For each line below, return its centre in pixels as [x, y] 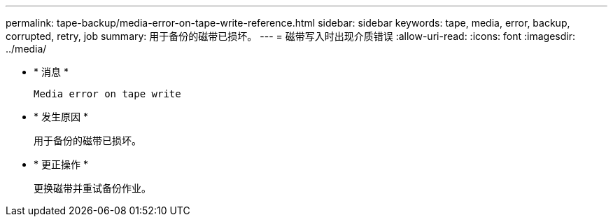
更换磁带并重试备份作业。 [92, 188]
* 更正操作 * [61, 164]
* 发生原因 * [61, 117]
